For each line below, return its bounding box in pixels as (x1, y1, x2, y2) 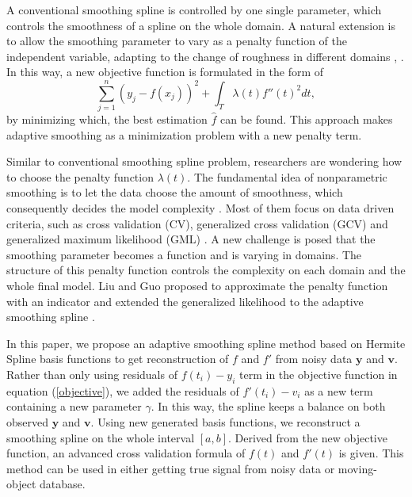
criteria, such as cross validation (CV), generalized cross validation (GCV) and (6, 215, 388, 231)
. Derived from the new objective (228, 429, 387, 445)
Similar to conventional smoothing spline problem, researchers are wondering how (6, 153, 402, 170)
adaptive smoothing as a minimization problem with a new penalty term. (6, 126, 362, 143)
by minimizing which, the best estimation (6, 111, 208, 128)
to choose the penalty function (6, 168, 154, 185)
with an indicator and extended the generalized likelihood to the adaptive (6, 292, 364, 309)
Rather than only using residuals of (6, 366, 177, 382)
